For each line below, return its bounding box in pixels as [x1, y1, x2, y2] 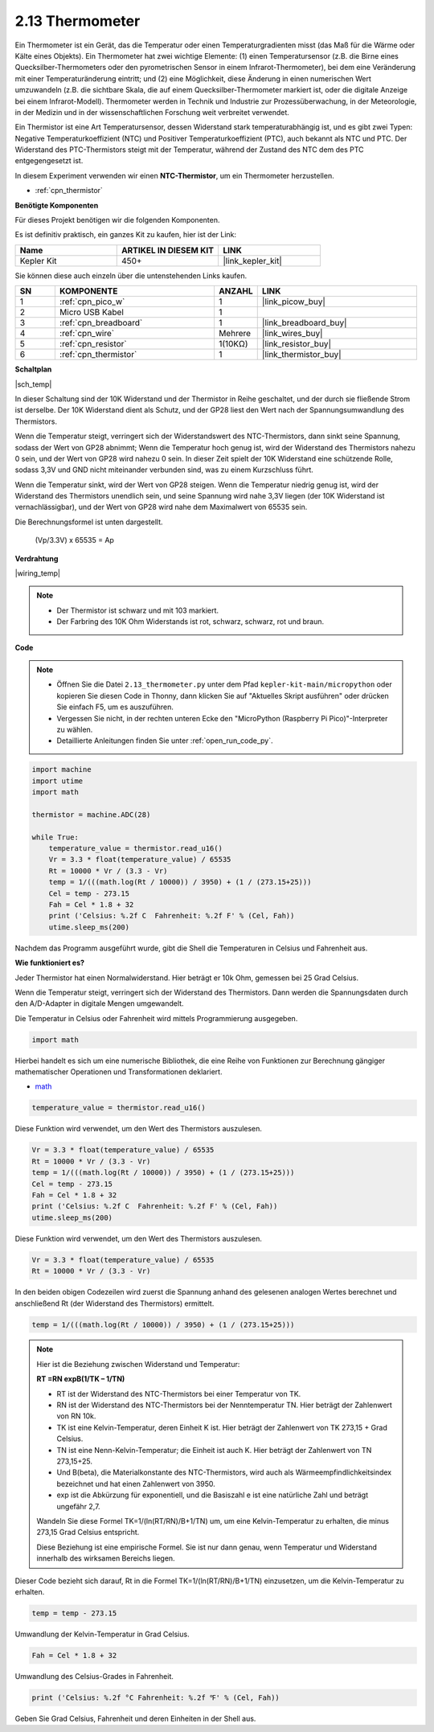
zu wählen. [56, 724, 93, 734]
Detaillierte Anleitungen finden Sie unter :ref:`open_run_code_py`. [56, 736, 273, 745]
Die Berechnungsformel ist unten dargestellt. [14, 517, 164, 527]
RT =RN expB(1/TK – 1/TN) [36, 1374, 125, 1384]
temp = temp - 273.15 [31, 1608, 117, 1618]
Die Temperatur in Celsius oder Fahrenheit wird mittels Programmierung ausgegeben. [14, 1013, 298, 1023]
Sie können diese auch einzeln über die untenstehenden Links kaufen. [14, 270, 248, 281]
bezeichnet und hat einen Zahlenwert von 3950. [56, 1479, 216, 1488]
